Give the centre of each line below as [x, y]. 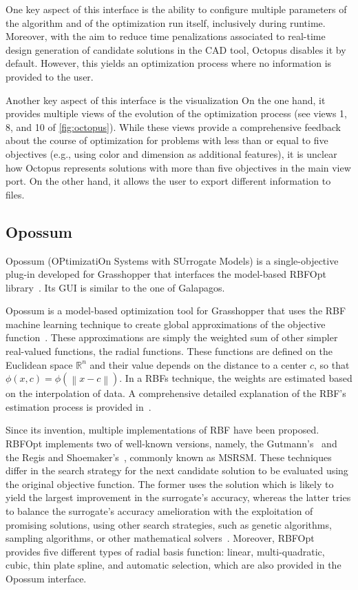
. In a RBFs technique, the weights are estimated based [236, 378]
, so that [332, 364]
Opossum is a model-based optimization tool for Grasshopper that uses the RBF [176, 311]
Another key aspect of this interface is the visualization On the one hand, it [166, 100]
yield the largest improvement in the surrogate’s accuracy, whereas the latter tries [178, 497]
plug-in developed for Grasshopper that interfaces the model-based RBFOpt [166, 274]
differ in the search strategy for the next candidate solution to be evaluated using [177, 470]
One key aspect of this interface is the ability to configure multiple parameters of [176, 9]
